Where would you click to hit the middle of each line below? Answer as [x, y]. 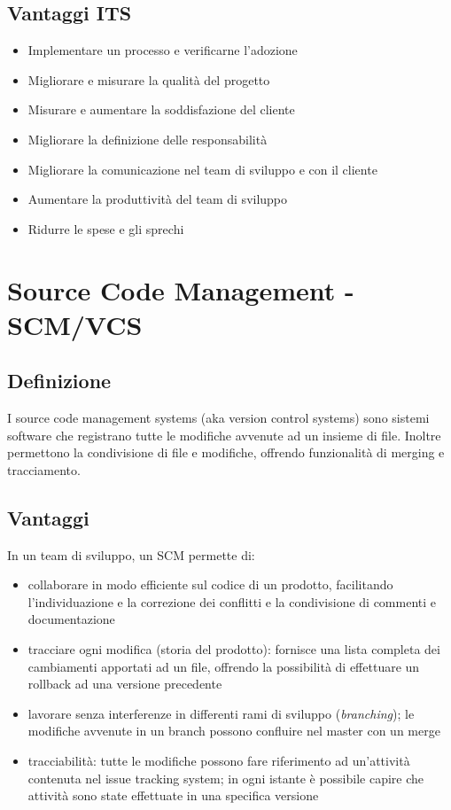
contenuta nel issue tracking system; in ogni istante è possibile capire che [226, 778]
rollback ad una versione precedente [125, 684]
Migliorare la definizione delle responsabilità [148, 139]
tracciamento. [44, 469]
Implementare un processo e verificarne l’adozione [163, 50]
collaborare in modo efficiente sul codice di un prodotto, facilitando [210, 584]
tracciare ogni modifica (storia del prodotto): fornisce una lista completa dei [234, 649]
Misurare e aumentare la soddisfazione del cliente [161, 109]
